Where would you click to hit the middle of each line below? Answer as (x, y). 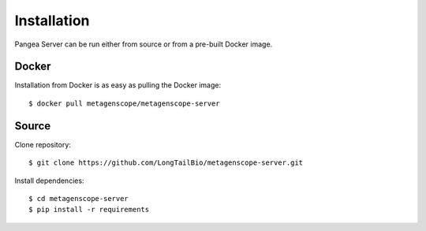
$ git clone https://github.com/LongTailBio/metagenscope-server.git (166, 163)
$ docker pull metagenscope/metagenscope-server (124, 103)
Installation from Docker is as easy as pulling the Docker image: (118, 85)
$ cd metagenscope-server (79, 198)
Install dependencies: (49, 181)
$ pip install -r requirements (89, 210)
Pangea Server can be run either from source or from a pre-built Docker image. (144, 44)
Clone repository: (43, 144)
